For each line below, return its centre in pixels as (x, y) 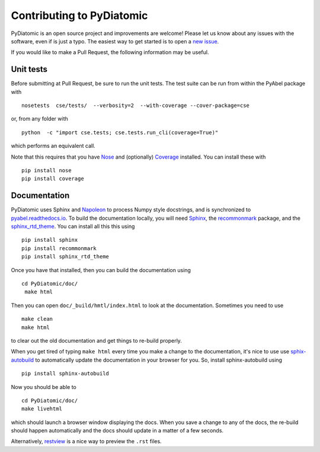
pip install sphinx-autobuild (65, 374)
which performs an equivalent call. (53, 146)
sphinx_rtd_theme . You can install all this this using (73, 226)
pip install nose (47, 170)
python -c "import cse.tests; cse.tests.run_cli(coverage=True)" (120, 132)
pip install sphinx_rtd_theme (65, 257)
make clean (37, 319)
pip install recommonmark (59, 248)
